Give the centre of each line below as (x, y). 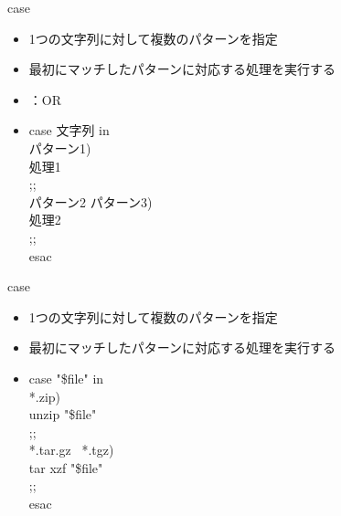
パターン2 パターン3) (91, 201)
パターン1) (60, 147)
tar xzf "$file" (66, 467)
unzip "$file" (63, 414)
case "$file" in (66, 378)
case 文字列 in (69, 130)
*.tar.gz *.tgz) (71, 450)
